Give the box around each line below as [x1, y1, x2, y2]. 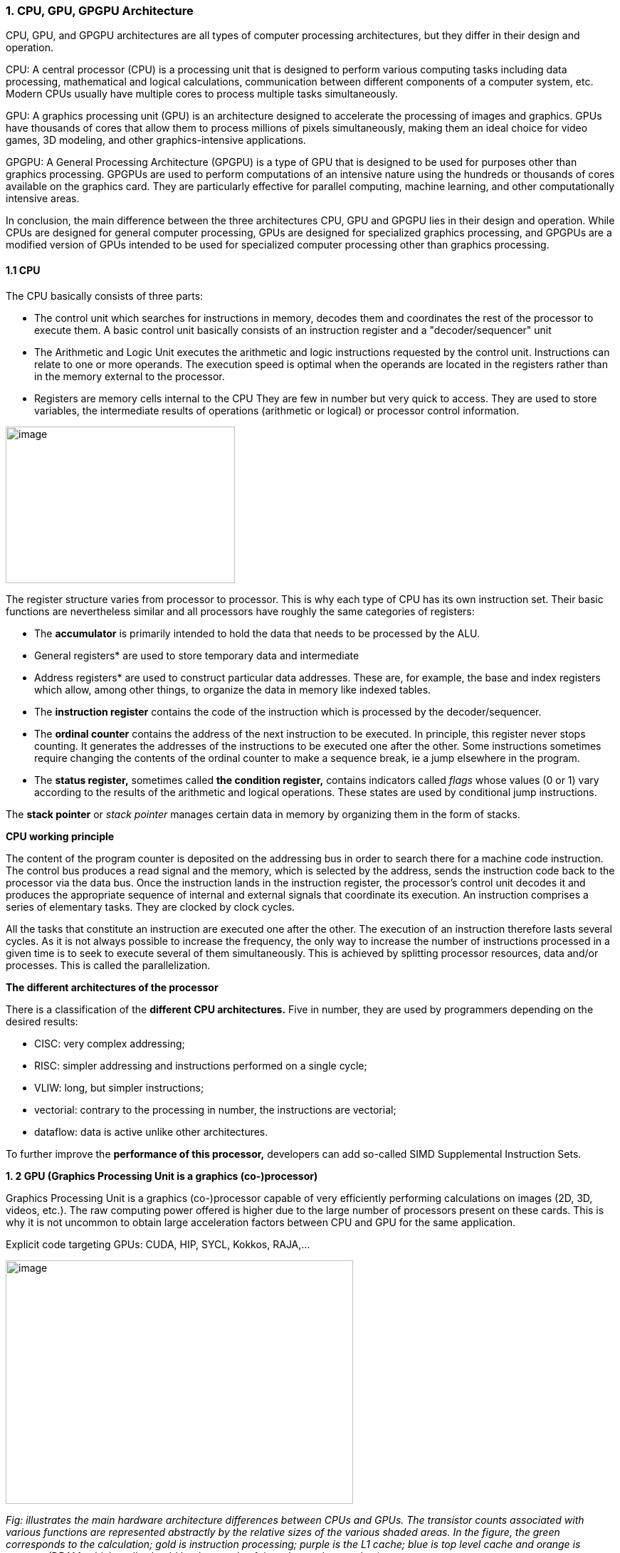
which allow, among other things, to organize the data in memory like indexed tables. [34, 683, 431, 696]
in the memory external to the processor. [34, 370, 225, 382]
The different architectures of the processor [6, 981, 219, 993]
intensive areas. [6, 192, 80, 205]
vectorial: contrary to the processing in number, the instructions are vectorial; [34, 1103, 396, 1116]
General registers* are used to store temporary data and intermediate [34, 649, 359, 662]
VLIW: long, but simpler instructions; [34, 1081, 204, 1094]
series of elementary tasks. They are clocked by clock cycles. [6, 900, 295, 913]
